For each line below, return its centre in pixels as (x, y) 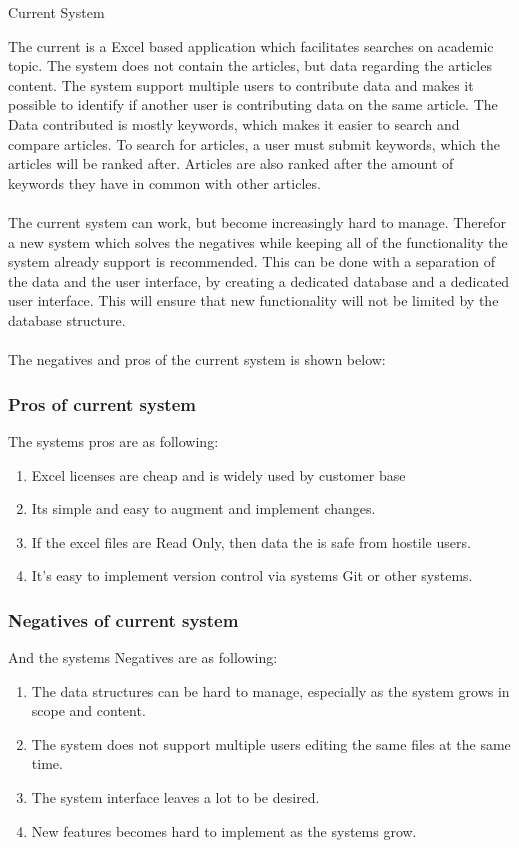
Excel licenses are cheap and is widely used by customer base (218, 474)
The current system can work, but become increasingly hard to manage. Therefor (257, 221)
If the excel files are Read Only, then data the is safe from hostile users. (251, 541)
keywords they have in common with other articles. (164, 182)
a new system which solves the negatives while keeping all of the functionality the (258, 241)
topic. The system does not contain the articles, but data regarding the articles (250, 65)
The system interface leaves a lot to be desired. (175, 797)
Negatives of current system (123, 619)
